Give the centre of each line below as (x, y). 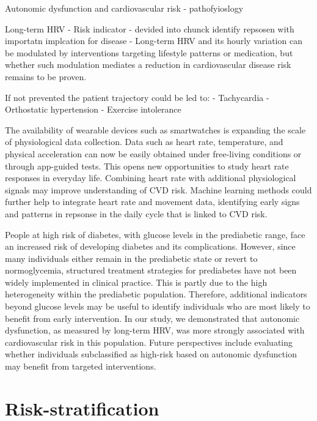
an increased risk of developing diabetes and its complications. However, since (150, 246)
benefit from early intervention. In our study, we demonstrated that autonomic (152, 318)
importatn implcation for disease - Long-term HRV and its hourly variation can (154, 41)
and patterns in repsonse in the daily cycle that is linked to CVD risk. (136, 213)
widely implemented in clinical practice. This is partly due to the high (136, 282)
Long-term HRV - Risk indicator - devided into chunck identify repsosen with (150, 28)
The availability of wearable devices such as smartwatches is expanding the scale (155, 129)
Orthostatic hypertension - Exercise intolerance (93, 109)
